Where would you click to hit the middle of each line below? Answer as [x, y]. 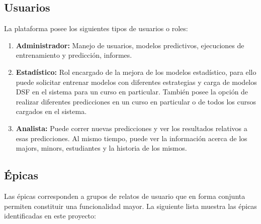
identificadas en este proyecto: [50, 216]
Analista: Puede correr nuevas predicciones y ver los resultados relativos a [132, 128]
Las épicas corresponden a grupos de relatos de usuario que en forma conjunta [125, 196]
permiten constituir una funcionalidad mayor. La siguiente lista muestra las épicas [130, 206]
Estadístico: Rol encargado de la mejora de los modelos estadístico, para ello [136, 72]
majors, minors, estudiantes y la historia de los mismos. [101, 148]
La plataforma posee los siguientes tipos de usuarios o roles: [96, 28]
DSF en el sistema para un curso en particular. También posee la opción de [132, 92]
